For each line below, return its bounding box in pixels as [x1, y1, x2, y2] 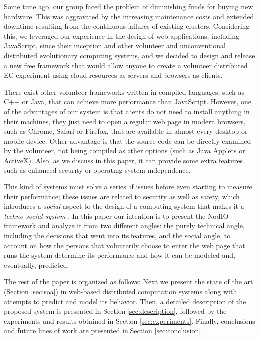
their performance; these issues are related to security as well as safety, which [4, 191, 240, 201]
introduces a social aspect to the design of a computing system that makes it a [4, 201, 244, 211]
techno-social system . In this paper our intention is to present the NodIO [4, 210, 229, 221]
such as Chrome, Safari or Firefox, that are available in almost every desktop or [4, 126, 248, 136]
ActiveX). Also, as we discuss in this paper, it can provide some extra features [4, 155, 243, 165]
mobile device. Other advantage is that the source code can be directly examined [4, 135, 251, 146]
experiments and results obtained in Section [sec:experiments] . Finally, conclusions [4, 315, 255, 326]
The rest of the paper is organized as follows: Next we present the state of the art [4, 276, 253, 287]
